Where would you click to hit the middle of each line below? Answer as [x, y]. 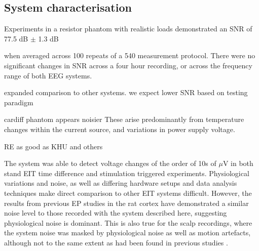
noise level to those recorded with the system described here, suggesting [116, 213]
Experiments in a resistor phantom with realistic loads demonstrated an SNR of [128, 29]
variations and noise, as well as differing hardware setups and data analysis [121, 183]
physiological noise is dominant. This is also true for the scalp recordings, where [128, 222]
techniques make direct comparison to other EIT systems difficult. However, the [128, 193]
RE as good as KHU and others [53, 146]
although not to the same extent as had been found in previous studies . [116, 242]
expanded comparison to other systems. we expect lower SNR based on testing [126, 92]
